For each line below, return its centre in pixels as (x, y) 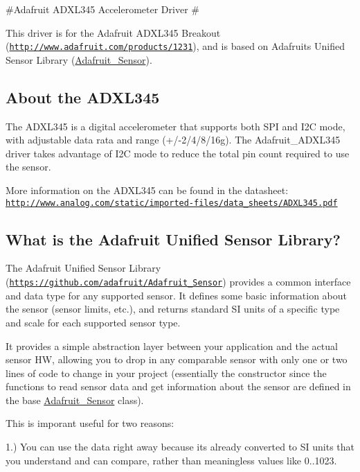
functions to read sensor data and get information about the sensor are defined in (178, 386)
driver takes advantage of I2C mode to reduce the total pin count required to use (178, 153)
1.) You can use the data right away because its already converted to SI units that (180, 447)
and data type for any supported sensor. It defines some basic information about (176, 295)
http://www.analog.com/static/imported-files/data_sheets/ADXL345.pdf (172, 203)
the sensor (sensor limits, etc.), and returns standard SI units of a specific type (173, 309)
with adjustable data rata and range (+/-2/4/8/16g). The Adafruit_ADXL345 (173, 140)
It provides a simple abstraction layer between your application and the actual (172, 346)
